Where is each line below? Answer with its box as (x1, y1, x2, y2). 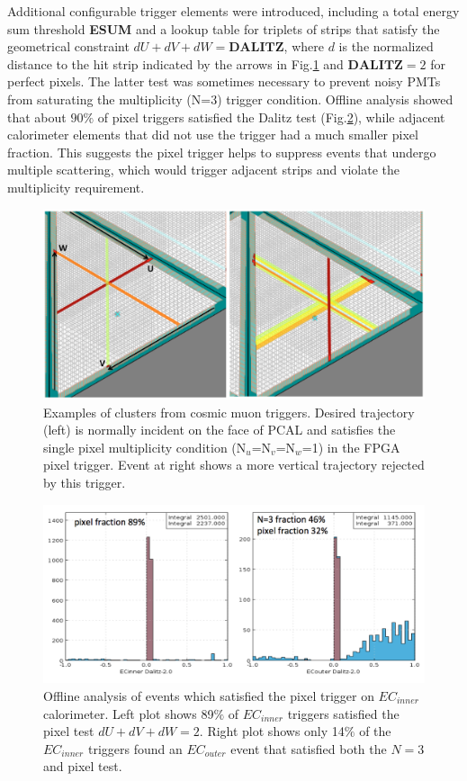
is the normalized (338, 37, 434, 56)
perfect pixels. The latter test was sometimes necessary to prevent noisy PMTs (7, 72, 441, 91)
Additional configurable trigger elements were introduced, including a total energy (7, 2, 460, 20)
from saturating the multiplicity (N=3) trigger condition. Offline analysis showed (7, 89, 454, 108)
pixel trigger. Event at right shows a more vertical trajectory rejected (43, 455, 425, 474)
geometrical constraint (7, 37, 130, 56)
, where (283, 37, 324, 56)
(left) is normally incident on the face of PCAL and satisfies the (43, 420, 396, 439)
